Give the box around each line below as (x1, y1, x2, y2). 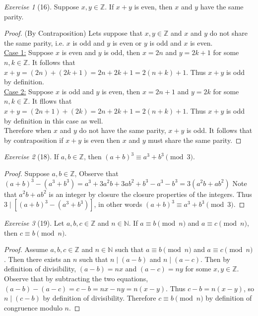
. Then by (200, 253, 231, 264)
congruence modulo (4, 302, 63, 313)
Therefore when (4, 125, 52, 135)
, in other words (94, 199, 142, 209)
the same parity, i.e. (4, 37, 64, 48)
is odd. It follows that (186, 125, 253, 135)
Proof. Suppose (4, 168, 50, 178)
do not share (209, 28, 248, 38)
